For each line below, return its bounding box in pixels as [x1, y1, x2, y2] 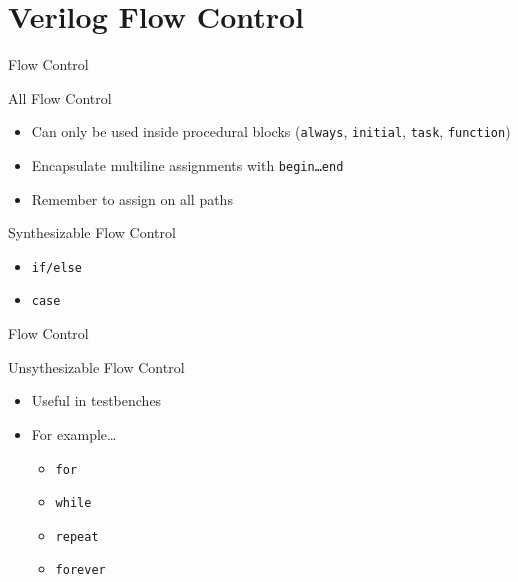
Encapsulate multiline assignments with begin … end [31, 154, 344, 175]
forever [55, 563, 106, 578]
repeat [55, 529, 99, 544]
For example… [31, 423, 117, 444]
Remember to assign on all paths [31, 188, 233, 209]
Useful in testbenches [31, 390, 162, 411]
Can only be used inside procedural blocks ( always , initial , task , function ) [31, 121, 511, 142]
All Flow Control [8, 87, 112, 108]
